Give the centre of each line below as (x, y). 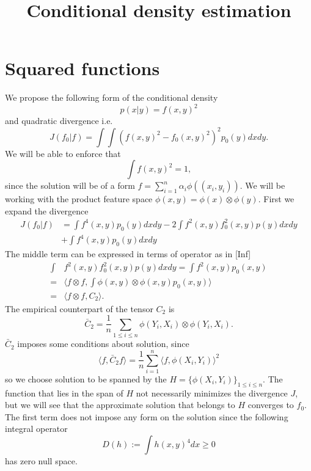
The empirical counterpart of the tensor (79, 308)
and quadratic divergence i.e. (59, 121)
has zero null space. (41, 461)
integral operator (36, 429)
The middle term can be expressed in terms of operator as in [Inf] (128, 253)
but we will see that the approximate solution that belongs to (120, 405)
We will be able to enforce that (63, 153)
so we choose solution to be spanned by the (86, 378)
